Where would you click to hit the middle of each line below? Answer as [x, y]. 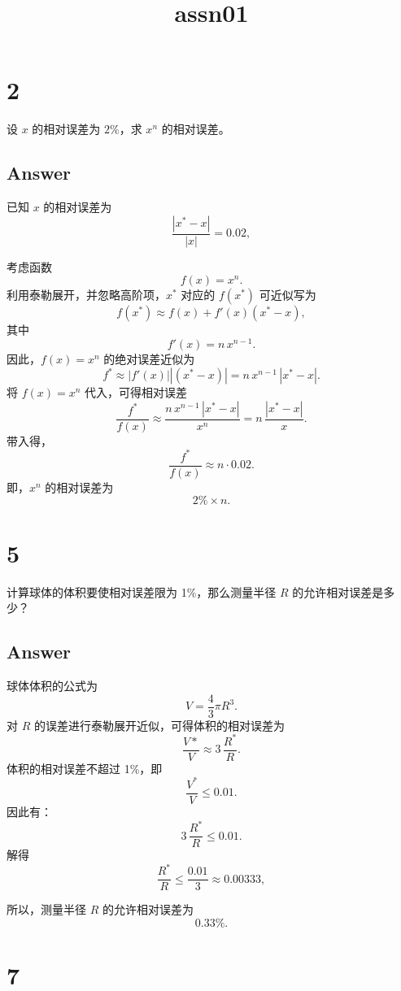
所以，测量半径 [46, 909]
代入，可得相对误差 [136, 392]
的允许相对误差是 [338, 591]
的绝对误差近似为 [149, 359]
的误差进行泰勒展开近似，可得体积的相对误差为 [159, 725]
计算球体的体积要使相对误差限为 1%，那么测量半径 [142, 591]
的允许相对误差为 [148, 909]
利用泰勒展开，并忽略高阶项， [86, 295]
